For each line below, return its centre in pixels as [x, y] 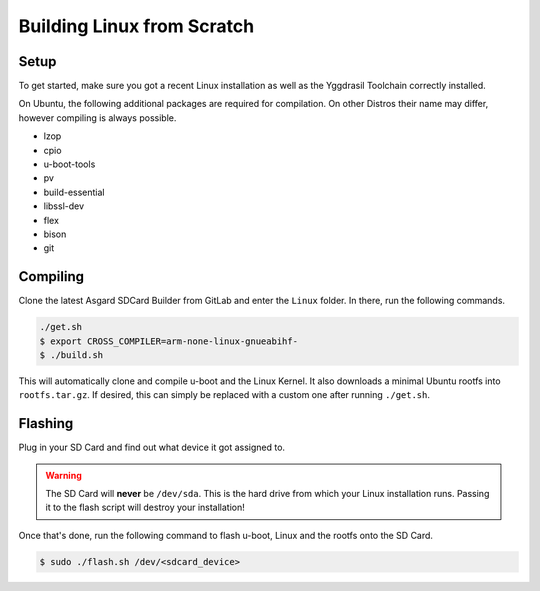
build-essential [74, 192]
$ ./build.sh [71, 355]
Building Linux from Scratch [136, 26]
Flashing [46, 423]
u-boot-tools [69, 164]
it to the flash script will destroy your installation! [145, 507]
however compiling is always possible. [97, 117]
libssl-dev [64, 206]
